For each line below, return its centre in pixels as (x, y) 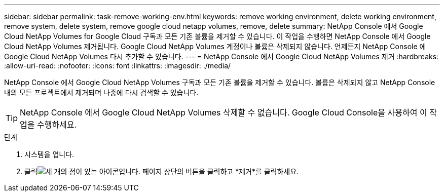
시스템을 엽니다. (49, 154)
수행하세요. (57, 125)
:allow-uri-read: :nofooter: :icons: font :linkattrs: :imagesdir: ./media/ (118, 66)
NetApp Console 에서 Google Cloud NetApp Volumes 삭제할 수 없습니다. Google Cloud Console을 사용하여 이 (224, 112)
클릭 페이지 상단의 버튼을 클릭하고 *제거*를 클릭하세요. (162, 171)
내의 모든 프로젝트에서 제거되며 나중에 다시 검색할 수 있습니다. (101, 92)
